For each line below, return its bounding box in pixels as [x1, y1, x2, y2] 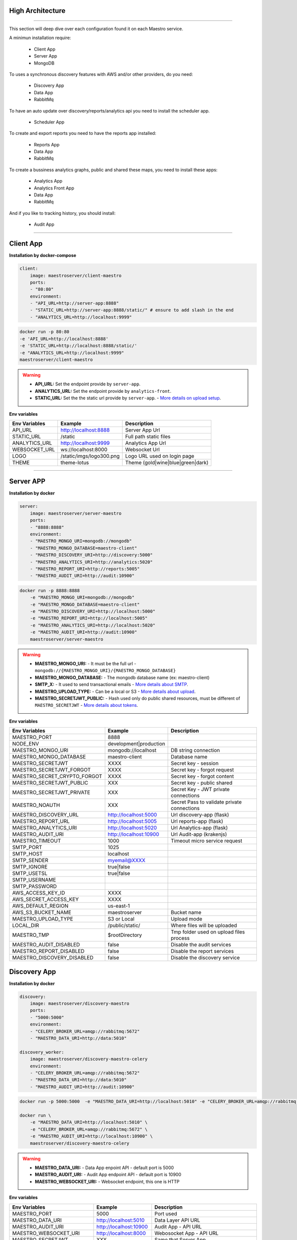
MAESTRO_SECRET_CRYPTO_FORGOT [12, 773, 102, 780]
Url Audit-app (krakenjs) [171, 831, 227, 838]
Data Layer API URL [154, 1217, 200, 1224]
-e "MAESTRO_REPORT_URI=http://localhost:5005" [30, 616, 148, 621]
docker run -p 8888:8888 [19, 588, 80, 593]
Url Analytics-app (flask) [171, 824, 228, 831]
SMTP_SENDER [12, 857, 49, 864]
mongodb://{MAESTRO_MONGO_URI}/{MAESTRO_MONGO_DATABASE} [35, 668, 176, 674]
